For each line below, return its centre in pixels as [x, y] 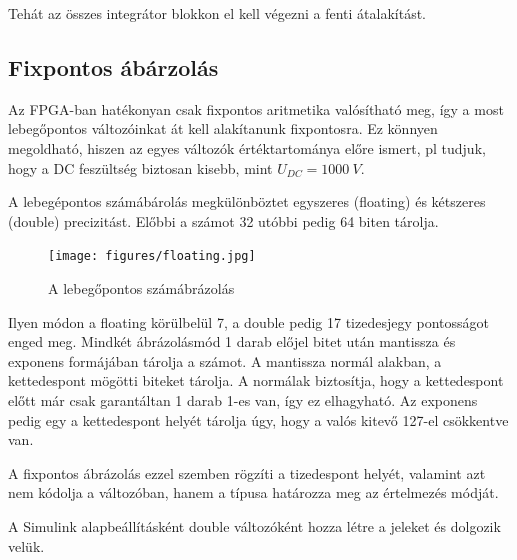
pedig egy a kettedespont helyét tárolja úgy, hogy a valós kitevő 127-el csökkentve [258, 419]
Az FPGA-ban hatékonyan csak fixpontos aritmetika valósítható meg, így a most [256, 108]
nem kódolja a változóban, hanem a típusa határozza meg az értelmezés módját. [253, 492]
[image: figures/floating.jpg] [152, 256]
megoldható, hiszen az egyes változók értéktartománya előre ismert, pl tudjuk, [247, 147]
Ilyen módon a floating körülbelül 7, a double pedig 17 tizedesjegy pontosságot [248, 321]
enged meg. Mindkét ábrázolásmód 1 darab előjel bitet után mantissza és [232, 341]
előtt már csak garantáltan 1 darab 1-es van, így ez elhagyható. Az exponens [243, 399]
